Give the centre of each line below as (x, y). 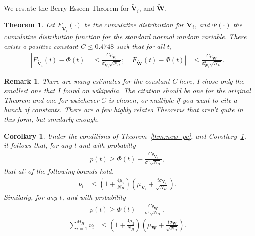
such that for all (140, 46)
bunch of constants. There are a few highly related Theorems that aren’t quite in (124, 109)
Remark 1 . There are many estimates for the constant (87, 81)
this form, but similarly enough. (51, 119)
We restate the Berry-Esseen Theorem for (66, 8)
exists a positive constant (41, 46)
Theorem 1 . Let (30, 25)
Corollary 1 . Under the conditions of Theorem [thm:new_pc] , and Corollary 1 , (125, 135)
